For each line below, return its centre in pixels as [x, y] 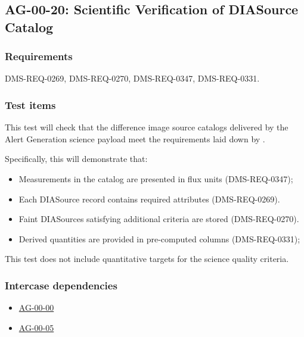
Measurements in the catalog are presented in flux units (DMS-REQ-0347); [156, 178]
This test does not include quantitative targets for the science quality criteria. [147, 259]
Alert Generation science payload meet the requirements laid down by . [135, 138]
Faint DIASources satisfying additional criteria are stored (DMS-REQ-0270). [159, 219]
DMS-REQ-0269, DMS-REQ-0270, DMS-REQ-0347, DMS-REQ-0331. [132, 78]
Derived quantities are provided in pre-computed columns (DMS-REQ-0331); [159, 238]
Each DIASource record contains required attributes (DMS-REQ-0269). [149, 199]
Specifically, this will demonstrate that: [76, 159]
